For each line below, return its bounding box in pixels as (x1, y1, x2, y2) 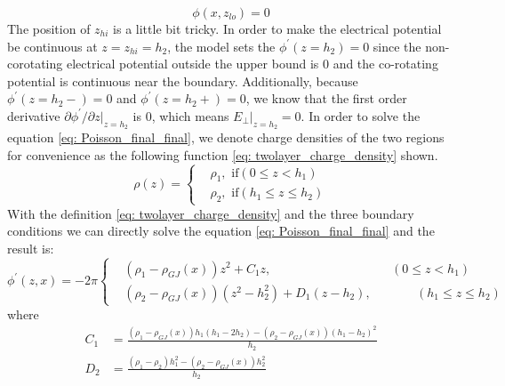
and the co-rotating (333, 54, 438, 73)
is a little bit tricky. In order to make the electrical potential (113, 20, 442, 37)
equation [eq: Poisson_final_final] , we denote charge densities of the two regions (7, 128, 445, 147)
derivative (7, 106, 60, 125)
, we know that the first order (245, 89, 407, 108)
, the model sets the (167, 36, 276, 55)
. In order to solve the (301, 106, 421, 125)
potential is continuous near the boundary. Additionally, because (7, 71, 358, 90)
